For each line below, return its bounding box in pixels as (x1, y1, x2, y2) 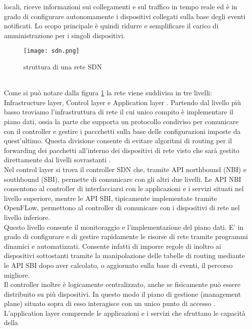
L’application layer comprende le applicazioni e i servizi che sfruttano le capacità (4, 307, 246, 318)
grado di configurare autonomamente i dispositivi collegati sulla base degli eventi (4, 11, 246, 21)
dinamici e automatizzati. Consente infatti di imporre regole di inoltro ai (4, 241, 221, 251)
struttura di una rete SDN (23, 62, 102, 72)
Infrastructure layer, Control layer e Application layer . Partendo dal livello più (4, 97, 241, 107)
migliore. (4, 269, 30, 280)
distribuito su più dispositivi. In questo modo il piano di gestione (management (4, 288, 241, 299)
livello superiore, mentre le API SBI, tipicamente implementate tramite (4, 193, 217, 203)
